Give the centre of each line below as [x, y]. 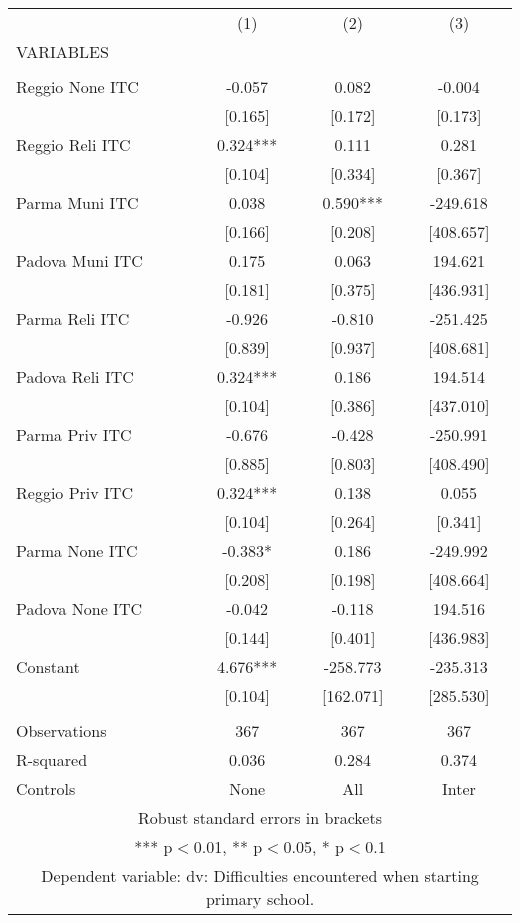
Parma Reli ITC [73, 318]
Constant [48, 666]
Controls [46, 788]
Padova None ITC [79, 608]
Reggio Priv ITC [74, 492]
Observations [61, 730]
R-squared [52, 759]
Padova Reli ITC [75, 376]
